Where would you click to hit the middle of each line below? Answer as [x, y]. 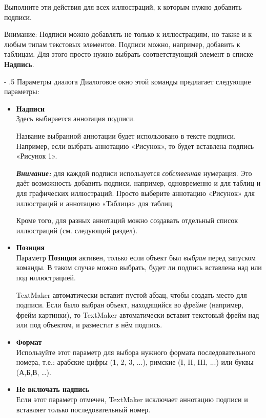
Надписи [30, 108]
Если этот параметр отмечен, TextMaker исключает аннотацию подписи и [132, 399]
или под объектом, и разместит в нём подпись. [89, 325]
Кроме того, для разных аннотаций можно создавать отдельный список [127, 220]
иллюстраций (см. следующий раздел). [77, 230]
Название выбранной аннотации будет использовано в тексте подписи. [126, 135]
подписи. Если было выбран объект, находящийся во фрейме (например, [130, 305]
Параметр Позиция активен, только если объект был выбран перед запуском [136, 257]
